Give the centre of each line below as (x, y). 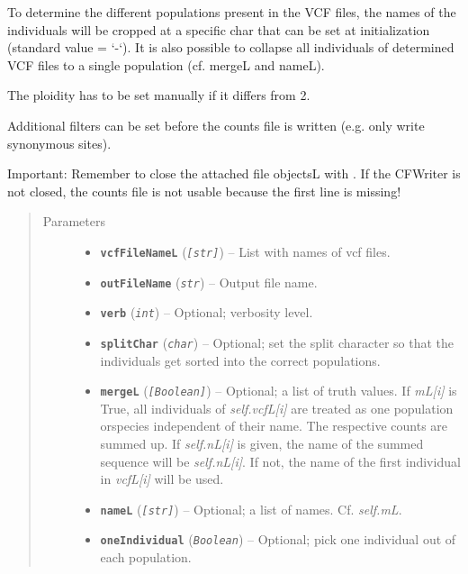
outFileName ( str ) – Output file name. (209, 282)
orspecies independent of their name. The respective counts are (274, 426)
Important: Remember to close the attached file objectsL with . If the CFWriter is (234, 173)
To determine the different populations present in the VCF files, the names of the (232, 12)
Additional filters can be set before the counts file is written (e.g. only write (216, 125)
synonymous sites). (59, 143)
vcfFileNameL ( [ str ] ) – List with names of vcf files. (245, 251)
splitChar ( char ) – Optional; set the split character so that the (277, 342)
